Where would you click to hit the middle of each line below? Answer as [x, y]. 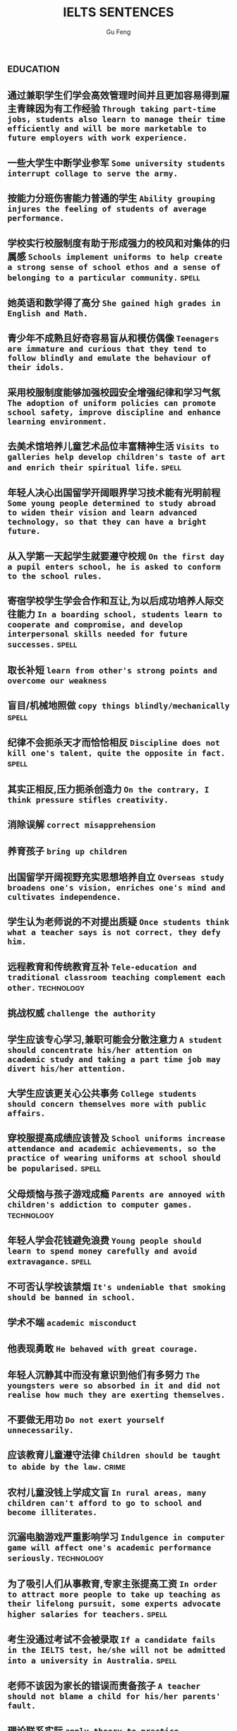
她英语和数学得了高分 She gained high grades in [114, 303]
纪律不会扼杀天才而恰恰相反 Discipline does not [114, 743]
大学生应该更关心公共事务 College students [102, 1093]
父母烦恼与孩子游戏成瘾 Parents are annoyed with [116, 1194]
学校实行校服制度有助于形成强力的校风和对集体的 [114, 243]
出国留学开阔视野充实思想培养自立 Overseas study [116, 877]
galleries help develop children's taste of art [116, 457]
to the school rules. [55, 576]
